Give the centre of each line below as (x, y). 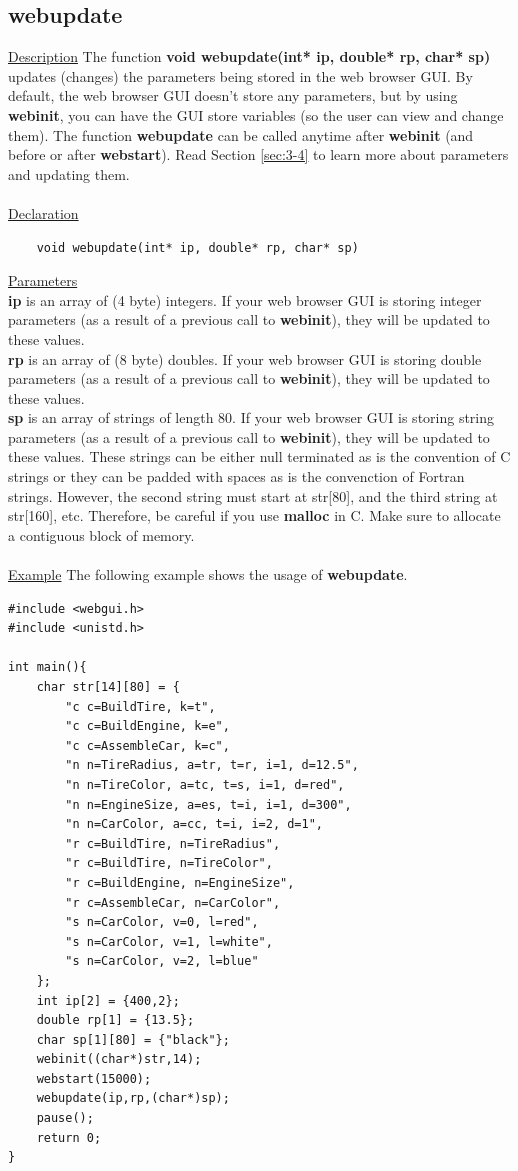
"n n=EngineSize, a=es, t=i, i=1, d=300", (208, 804)
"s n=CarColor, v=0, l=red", (162, 922)
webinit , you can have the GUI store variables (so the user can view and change (256, 114)
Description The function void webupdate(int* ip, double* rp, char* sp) (249, 56)
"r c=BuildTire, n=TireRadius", (173, 843)
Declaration (43, 212)
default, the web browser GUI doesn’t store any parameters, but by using (233, 95)
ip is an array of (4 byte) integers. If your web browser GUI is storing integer (245, 299)
